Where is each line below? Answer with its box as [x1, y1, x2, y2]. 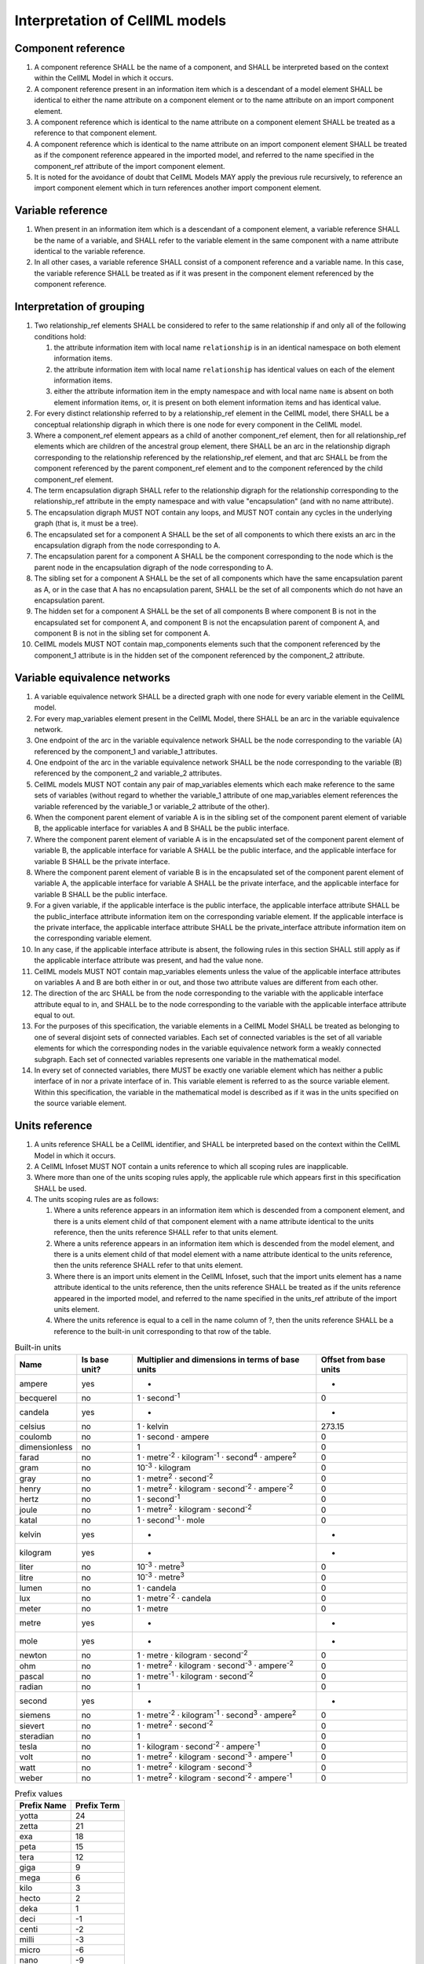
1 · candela [137, 1582, 177, 1593]
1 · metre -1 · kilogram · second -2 [137, 1669, 254, 1682]
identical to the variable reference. [34, 247, 145, 256]
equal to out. [34, 1010, 75, 1020]
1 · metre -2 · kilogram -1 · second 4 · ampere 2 [137, 1450, 297, 1463]
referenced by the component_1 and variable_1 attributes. [34, 746, 218, 756]
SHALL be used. [34, 1183, 86, 1193]
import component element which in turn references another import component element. [34, 183, 322, 192]
